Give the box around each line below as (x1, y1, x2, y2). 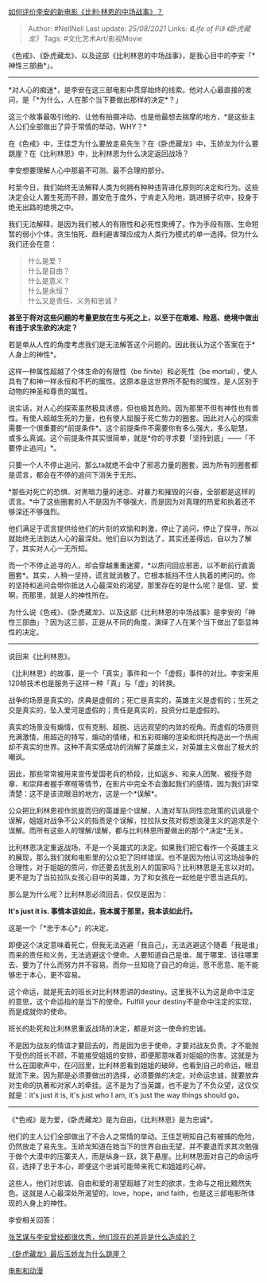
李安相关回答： (8, 1215, 57, 1224)
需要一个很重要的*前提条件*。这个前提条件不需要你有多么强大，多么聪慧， (8, 423, 253, 432)
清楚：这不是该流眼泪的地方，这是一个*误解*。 (8, 789, 162, 798)
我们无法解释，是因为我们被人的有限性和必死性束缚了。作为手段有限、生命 (8, 220, 252, 228)
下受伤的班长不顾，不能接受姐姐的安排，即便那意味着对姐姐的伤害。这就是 (8, 1051, 252, 1060)
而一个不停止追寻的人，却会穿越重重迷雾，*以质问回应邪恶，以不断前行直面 (8, 560, 256, 570)
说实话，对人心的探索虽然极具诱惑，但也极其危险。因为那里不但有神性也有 (8, 404, 252, 412)
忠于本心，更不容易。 (14, 970, 85, 979)
